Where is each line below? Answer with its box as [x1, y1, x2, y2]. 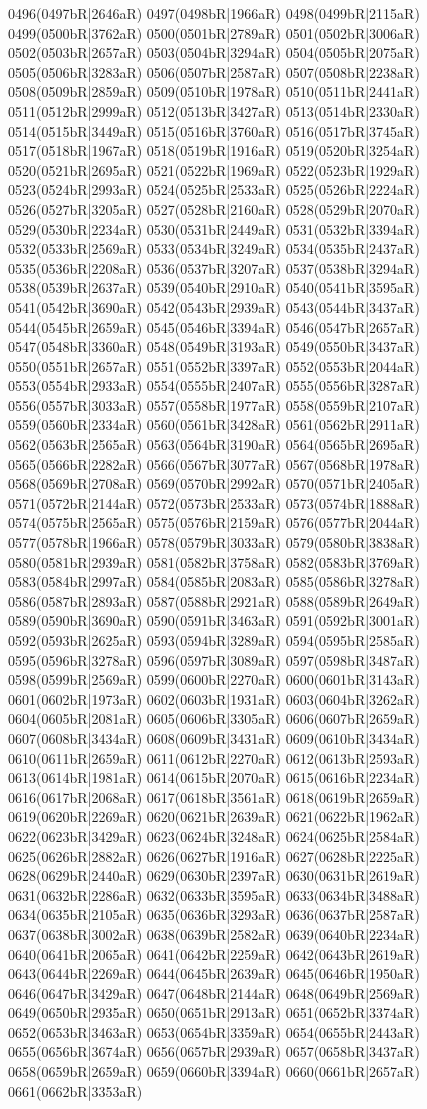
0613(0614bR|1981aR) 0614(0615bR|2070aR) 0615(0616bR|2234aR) [8, 767, 420, 788]
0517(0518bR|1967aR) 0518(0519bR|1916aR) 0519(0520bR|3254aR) [8, 140, 420, 161]
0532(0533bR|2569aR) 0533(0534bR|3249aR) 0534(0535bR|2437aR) [8, 238, 420, 259]
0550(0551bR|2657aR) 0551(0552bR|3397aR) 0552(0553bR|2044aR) [8, 355, 420, 376]
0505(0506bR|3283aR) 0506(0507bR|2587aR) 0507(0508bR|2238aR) [8, 61, 420, 82]
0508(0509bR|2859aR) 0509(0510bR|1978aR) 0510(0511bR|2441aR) [8, 81, 420, 102]
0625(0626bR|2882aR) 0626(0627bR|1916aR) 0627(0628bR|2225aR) [8, 845, 420, 866]
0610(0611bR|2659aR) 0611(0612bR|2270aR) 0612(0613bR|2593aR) [8, 747, 420, 768]
